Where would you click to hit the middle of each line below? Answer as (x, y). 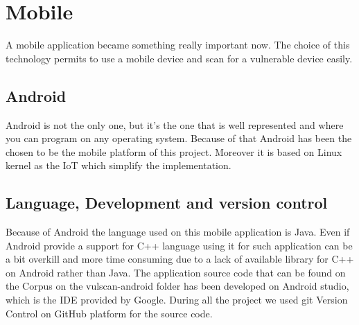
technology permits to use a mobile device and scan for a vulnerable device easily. (179, 58)
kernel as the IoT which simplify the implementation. (119, 165)
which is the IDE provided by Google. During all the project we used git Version (177, 300)
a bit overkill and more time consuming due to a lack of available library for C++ (180, 259)
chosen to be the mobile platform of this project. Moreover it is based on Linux (174, 151)
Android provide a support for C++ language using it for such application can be (179, 245)
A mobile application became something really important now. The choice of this (178, 45)
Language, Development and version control (167, 203)
